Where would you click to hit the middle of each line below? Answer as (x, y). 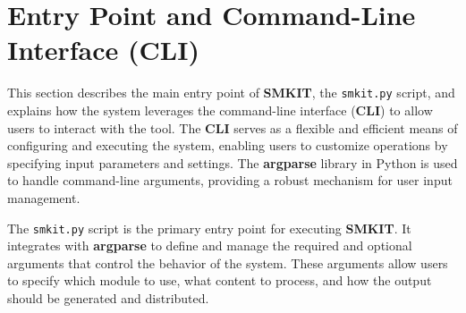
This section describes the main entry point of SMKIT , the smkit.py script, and (231, 93)
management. (44, 197)
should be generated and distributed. (108, 297)
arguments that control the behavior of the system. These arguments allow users (228, 262)
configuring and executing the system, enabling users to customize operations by (228, 145)
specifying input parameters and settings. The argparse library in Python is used (233, 162)
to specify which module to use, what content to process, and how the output (220, 280)
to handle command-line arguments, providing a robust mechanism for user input (230, 180)
